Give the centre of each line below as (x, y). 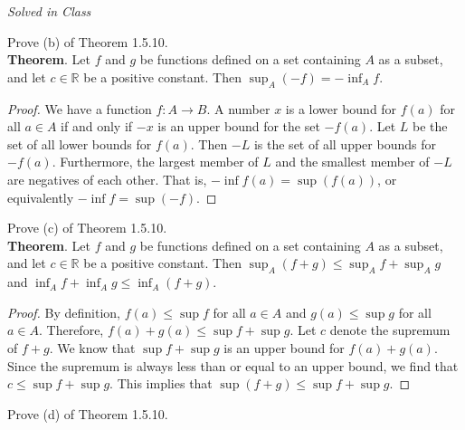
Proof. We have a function (80, 108)
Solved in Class (49, 11)
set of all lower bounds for (80, 143)
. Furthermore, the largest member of (155, 162)
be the (430, 126)
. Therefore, (71, 330)
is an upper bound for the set (239, 126)
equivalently (41, 197)
